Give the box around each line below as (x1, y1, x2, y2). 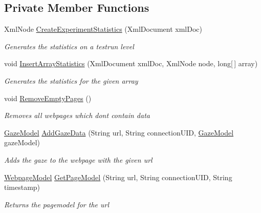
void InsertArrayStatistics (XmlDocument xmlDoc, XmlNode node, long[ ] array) (4, 58, 258, 69)
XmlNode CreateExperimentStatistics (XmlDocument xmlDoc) (4, 24, 202, 34)
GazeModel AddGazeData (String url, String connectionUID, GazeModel (4, 127, 234, 138)
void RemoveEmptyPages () (4, 92, 92, 103)
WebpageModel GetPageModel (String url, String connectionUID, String (4, 171, 232, 182)
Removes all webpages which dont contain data (4, 110, 150, 121)
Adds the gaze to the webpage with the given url (4, 154, 153, 165)
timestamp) (4, 182, 40, 192)
